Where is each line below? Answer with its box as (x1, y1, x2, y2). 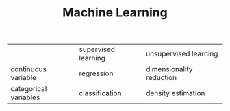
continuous (10, 64, 47, 74)
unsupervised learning (146, 49, 218, 59)
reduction (146, 73, 177, 83)
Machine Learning (62, 5, 168, 21)
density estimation (146, 88, 205, 98)
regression (79, 69, 114, 78)
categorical (10, 84, 47, 94)
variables (10, 92, 40, 102)
